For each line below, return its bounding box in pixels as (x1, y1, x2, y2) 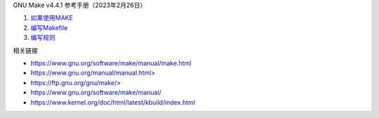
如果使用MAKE (30, 14, 74, 22)
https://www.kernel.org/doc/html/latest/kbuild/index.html (30, 98, 196, 106)
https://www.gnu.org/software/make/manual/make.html (30, 59, 192, 67)
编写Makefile (30, 23, 68, 31)
